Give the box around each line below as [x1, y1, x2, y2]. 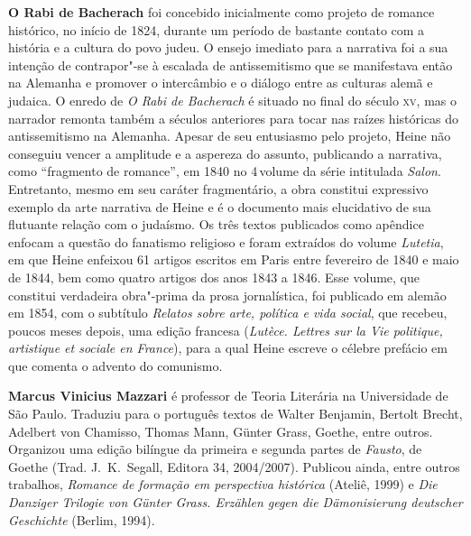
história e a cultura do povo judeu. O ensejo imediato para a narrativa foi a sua [8, 38, 448, 57]
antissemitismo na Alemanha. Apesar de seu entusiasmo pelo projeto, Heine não [8, 126, 451, 145]
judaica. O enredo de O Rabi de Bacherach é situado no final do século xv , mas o [8, 90, 457, 109]
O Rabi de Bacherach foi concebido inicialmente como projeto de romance [8, 3, 435, 21]
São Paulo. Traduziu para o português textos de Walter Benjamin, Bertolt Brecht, [8, 404, 463, 423]
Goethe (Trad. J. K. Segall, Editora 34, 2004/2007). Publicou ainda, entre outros [8, 457, 460, 476]
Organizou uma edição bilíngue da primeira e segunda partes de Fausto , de [8, 439, 422, 458]
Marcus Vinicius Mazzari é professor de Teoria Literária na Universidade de [8, 386, 448, 405]
